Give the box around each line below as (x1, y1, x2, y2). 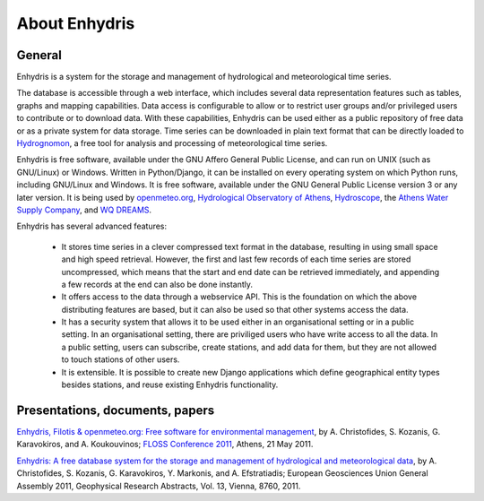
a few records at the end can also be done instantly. (61, 279, 254, 289)
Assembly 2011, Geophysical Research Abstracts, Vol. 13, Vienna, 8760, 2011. (16, 480, 301, 491)
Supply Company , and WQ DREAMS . (16, 204, 152, 215)
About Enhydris (16, 13, 135, 33)
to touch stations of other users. (61, 354, 180, 365)
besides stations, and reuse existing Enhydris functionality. (61, 379, 279, 390)
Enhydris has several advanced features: (16, 220, 168, 232)
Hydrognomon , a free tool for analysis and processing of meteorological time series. (16, 138, 328, 149)
